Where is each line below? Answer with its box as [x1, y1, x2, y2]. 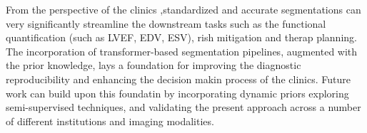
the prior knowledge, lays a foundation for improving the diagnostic [6, 58, 301, 73]
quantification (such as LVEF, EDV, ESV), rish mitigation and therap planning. [6, 30, 357, 45]
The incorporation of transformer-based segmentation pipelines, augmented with [6, 43, 358, 58]
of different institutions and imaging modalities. [6, 113, 214, 128]
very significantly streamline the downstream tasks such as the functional [6, 16, 326, 31]
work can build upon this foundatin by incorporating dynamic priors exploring [6, 85, 349, 100]
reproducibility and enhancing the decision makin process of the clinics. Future [6, 71, 351, 86]
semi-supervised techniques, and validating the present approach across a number [6, 100, 361, 115]
